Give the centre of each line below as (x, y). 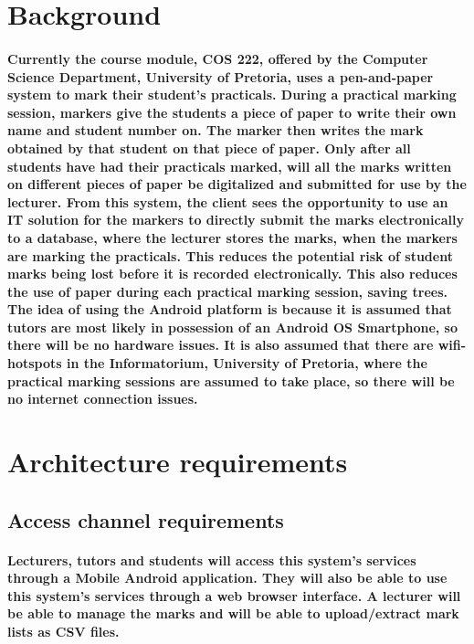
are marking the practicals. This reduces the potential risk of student (230, 255)
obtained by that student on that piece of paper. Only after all (209, 148)
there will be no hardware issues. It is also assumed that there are (221, 345)
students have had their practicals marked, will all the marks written (230, 166)
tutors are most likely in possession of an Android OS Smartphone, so (232, 327)
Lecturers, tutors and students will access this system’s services (212, 560)
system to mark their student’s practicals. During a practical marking (232, 95)
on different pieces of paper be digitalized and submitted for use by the (237, 184)
